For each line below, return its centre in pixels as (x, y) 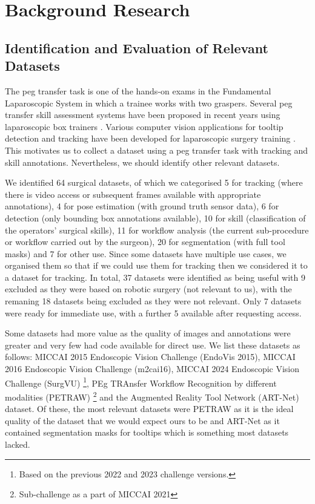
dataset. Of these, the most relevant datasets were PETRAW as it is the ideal (149, 409)
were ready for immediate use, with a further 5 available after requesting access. (153, 313)
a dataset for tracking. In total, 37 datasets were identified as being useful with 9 (155, 277)
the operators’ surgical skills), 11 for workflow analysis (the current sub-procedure (157, 230)
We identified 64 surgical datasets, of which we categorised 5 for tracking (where (154, 182)
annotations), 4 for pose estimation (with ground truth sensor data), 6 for (142, 206)
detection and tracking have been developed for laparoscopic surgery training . (150, 138)
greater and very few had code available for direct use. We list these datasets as (153, 345)
